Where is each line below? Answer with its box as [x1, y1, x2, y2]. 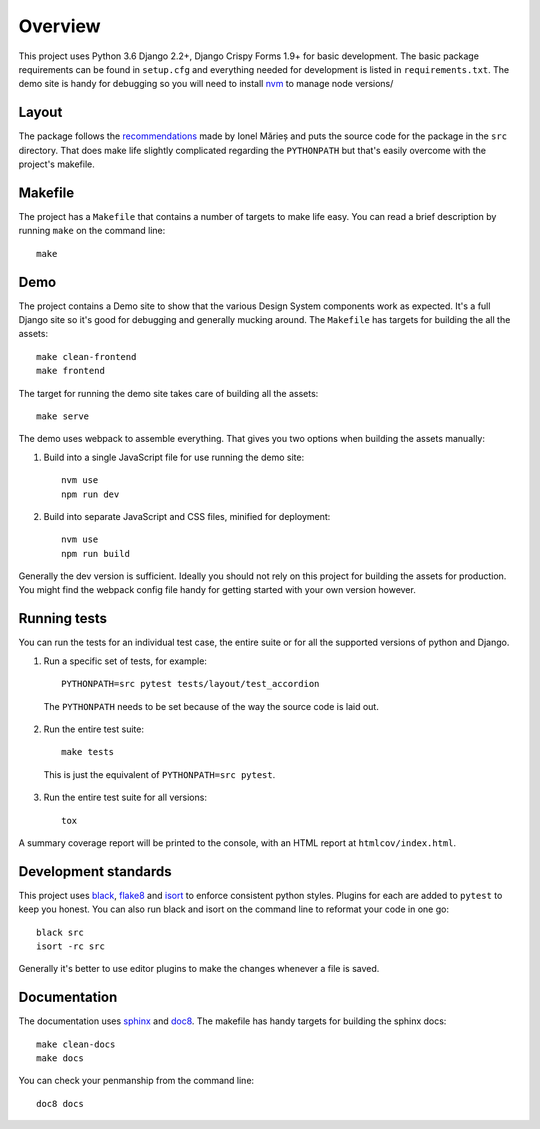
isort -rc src [36, 940, 105, 952]
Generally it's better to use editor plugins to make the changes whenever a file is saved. [18, 963, 380, 975]
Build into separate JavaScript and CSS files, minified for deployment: [43, 510, 331, 522]
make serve [36, 410, 90, 422]
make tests [61, 746, 115, 758]
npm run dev [61, 488, 120, 500]
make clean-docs [36, 1038, 116, 1050]
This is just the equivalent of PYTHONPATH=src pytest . [43, 768, 276, 780]
